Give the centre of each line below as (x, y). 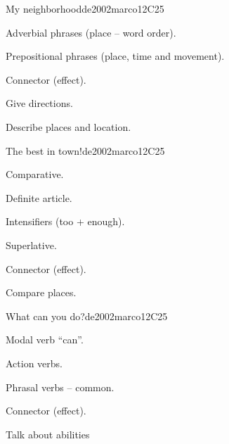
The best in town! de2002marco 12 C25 (85, 150)
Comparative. (35, 174)
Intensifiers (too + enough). (65, 221)
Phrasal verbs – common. (60, 387)
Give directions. (39, 103)
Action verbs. (34, 363)
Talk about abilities (48, 434)
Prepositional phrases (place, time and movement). (115, 56)
